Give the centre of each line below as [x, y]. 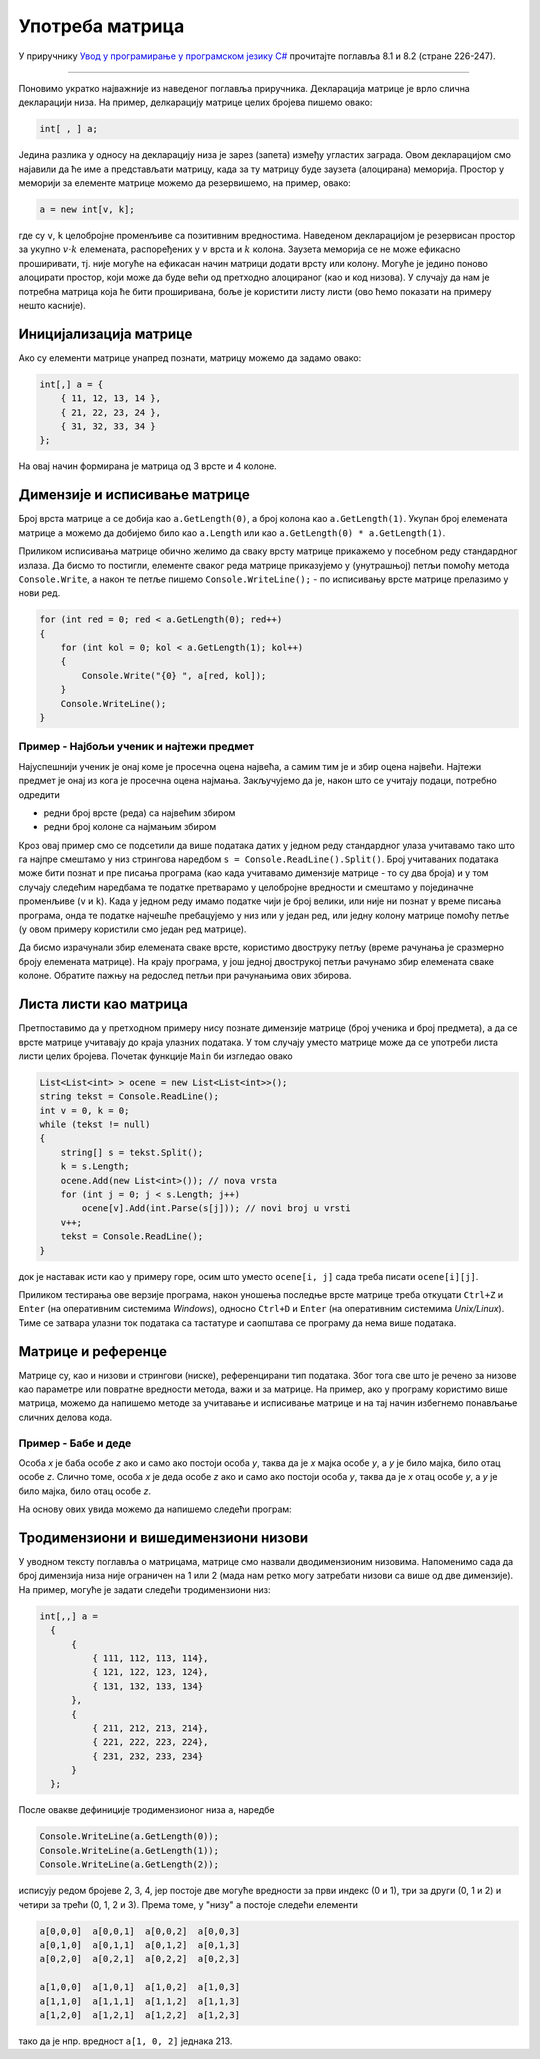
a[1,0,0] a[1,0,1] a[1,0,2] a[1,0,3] [139, 1987]
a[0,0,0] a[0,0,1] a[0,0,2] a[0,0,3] [139, 1931]
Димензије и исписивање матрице [134, 495]
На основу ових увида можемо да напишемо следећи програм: [155, 1509]
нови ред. [39, 593]
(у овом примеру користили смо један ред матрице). [132, 929]
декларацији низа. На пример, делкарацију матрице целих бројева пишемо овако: [195, 102]
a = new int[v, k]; [87, 209]
